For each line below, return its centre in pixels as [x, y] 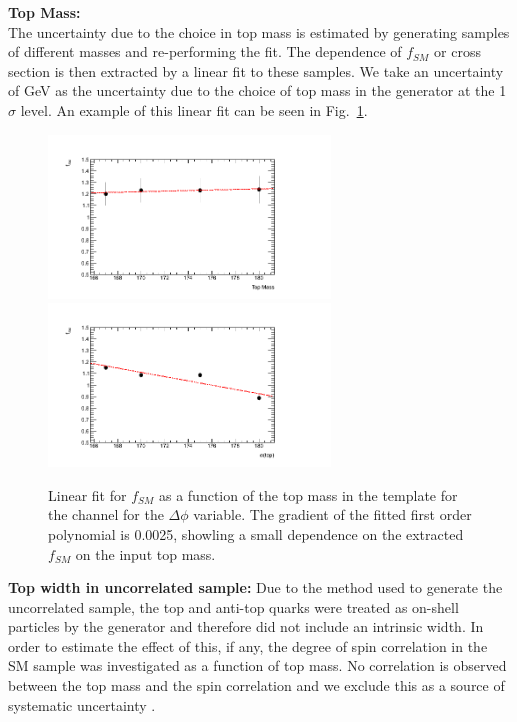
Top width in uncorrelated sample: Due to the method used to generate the [255, 587]
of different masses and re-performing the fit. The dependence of [205, 51]
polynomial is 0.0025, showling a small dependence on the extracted [256, 533]
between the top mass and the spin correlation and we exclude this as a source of [256, 685]
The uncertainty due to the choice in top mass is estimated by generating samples [259, 31]
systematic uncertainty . [82, 704]
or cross [457, 51]
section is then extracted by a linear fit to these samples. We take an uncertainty [256, 70]
